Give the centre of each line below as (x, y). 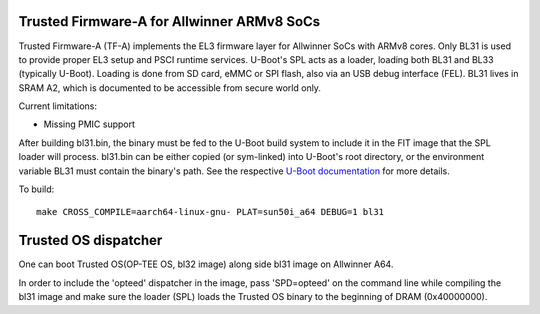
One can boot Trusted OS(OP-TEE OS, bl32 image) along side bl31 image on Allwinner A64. (206, 264)
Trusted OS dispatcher (90, 240)
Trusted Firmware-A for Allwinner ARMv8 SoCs (169, 21)
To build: (36, 189)
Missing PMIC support (89, 124)
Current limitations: (57, 106)
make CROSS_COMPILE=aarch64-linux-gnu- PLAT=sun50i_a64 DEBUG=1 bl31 (210, 212)
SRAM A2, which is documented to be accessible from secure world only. (170, 87)
